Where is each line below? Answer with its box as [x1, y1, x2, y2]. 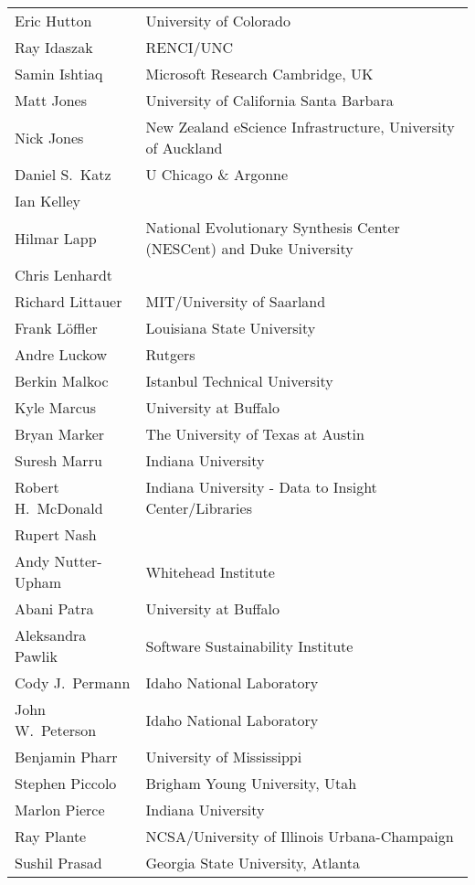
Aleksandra [15, 624, 87, 645]
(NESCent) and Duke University [145, 238, 354, 259]
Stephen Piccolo [15, 773, 117, 794]
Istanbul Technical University [145, 370, 333, 391]
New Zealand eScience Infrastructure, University [145, 116, 455, 137]
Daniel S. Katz [15, 164, 111, 185]
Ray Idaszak [15, 37, 93, 58]
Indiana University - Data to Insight [145, 476, 377, 497]
